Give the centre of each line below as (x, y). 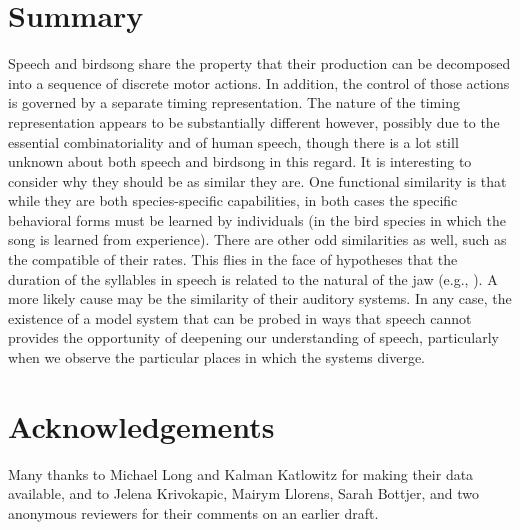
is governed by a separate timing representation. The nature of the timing (234, 102)
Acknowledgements (141, 425)
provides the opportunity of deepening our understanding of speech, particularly (253, 337)
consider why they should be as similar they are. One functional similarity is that (257, 180)
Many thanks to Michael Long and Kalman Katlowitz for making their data (241, 473)
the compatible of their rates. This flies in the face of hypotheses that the (233, 259)
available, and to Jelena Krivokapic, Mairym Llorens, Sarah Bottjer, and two (244, 493)
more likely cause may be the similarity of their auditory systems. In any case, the (260, 298)
